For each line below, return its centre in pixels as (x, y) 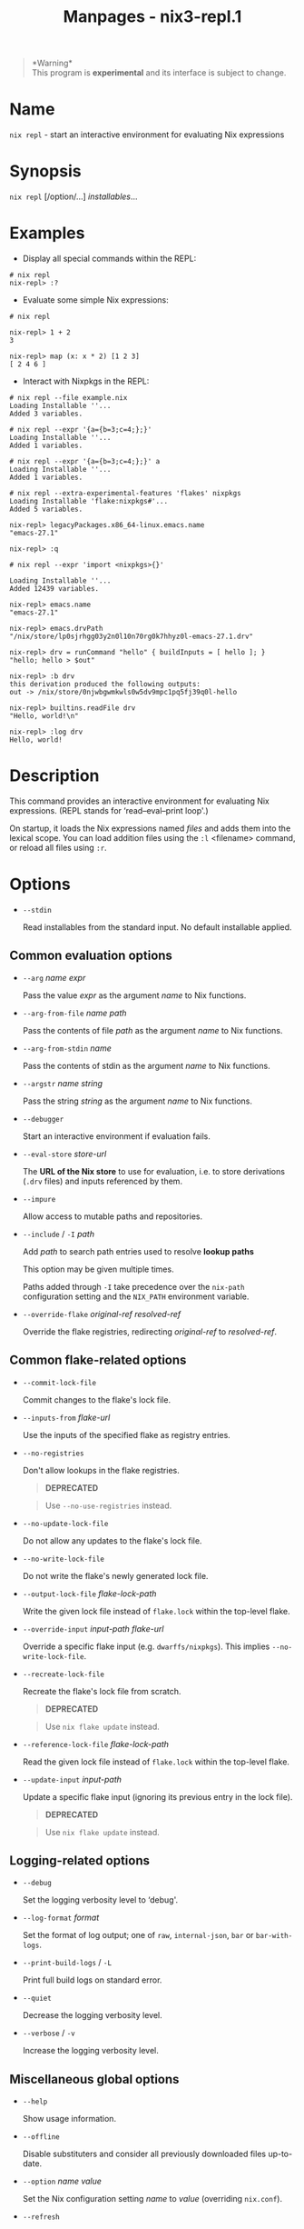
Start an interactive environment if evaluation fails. (117, 1136)
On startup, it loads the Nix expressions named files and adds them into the (150, 828)
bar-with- (274, 1936)
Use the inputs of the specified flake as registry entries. (127, 1434)
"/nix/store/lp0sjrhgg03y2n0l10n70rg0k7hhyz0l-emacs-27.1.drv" (132, 636)
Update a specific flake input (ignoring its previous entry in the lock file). (157, 1796)
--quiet (37, 1999)
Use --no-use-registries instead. (108, 1505)
